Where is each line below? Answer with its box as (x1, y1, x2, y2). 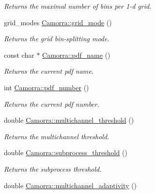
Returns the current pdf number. (4, 98, 100, 109)
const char (4, 49, 34, 60)
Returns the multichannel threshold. (4, 131, 109, 141)
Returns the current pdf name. (4, 66, 94, 76)
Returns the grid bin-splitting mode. (4, 33, 109, 44)
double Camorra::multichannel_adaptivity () (4, 180, 137, 190)
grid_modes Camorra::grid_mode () (4, 17, 112, 27)
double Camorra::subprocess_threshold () (4, 147, 127, 158)
